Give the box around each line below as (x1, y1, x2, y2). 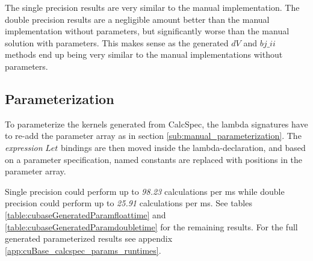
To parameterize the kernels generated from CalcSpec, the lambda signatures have (5, 117, 308, 130)
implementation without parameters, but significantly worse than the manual (5, 25, 290, 37)
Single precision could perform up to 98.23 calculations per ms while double (5, 185, 285, 197)
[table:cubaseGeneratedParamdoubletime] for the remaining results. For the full (5, 220, 298, 233)
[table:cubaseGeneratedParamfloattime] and (5, 208, 166, 221)
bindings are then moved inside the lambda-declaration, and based (60, 141, 306, 153)
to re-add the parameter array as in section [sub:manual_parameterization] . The (5, 129, 302, 142)
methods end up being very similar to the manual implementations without (5, 48, 283, 61)
